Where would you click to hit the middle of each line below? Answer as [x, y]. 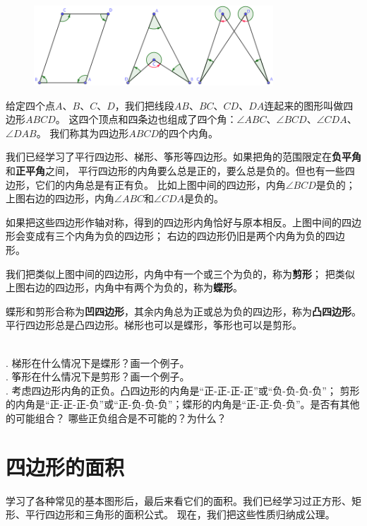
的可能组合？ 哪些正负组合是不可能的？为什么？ [116, 417]
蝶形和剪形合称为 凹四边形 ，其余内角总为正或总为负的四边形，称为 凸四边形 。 [183, 311]
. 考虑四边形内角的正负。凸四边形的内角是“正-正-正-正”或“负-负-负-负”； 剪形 [183, 390]
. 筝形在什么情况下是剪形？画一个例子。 [98, 376]
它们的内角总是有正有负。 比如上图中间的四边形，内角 [160, 184]
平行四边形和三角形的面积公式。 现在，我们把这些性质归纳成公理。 [180, 514]
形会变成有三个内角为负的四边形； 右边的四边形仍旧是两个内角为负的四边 [175, 236]
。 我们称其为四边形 [83, 133]
